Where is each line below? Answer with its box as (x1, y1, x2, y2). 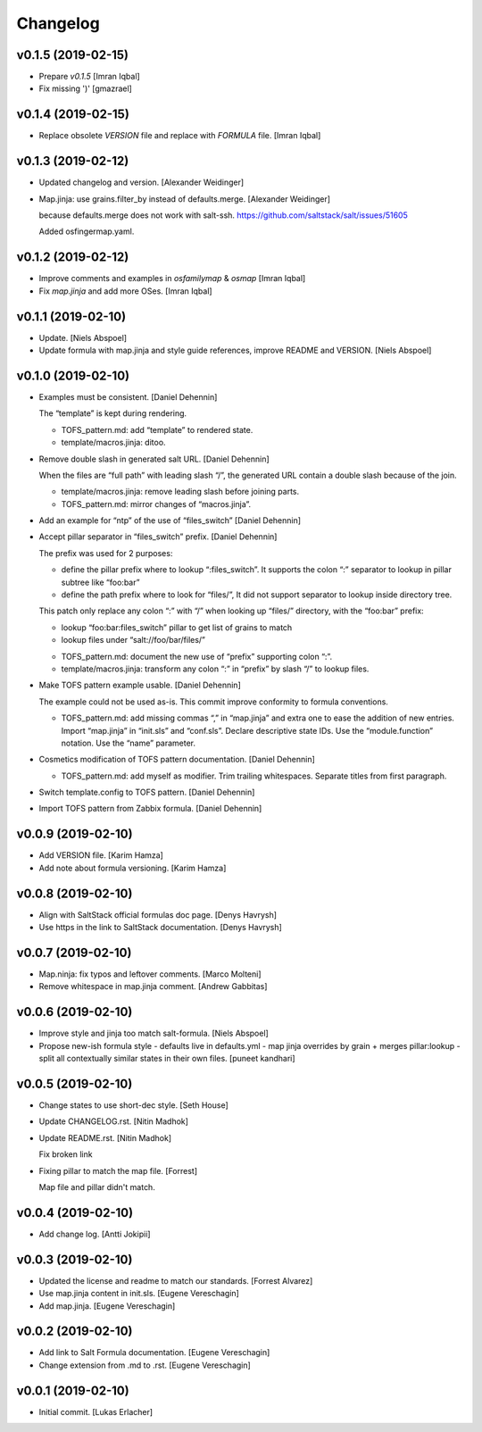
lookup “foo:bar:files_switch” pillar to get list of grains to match (61, 621, 293, 633)
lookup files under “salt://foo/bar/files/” (61, 635, 205, 645)
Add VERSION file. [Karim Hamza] (38, 850, 164, 861)
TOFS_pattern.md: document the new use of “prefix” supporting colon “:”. (61, 651, 333, 662)
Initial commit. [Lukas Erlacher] (38, 1406, 154, 1417)
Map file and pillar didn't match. (38, 1181, 155, 1192)
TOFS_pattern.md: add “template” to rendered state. (61, 424, 253, 435)
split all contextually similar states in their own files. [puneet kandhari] (38, 1053, 295, 1064)
